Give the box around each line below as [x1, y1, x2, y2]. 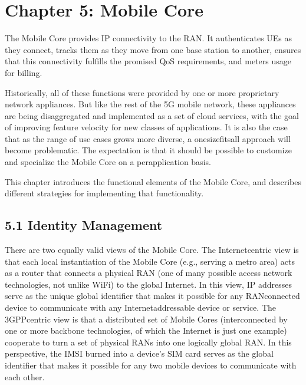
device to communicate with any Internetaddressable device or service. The [5, 301, 276, 314]
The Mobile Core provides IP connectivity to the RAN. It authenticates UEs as [5, 32, 292, 44]
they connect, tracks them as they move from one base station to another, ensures [5, 43, 301, 55]
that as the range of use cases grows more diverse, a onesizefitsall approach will [5, 132, 291, 144]
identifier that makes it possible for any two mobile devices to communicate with [5, 358, 297, 371]
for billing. [5, 66, 42, 78]
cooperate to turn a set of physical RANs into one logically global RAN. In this [5, 335, 292, 348]
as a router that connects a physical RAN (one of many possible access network [5, 266, 292, 279]
